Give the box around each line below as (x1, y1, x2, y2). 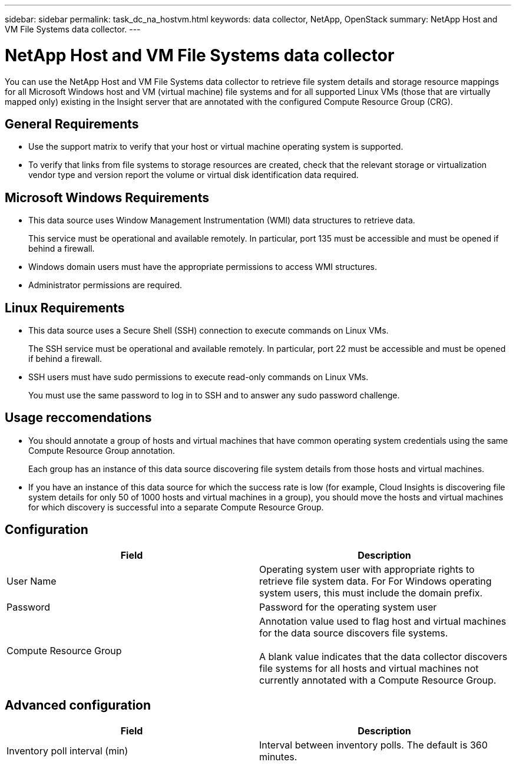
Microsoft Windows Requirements (5, 190, 209, 205)
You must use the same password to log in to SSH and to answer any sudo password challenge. (28, 390, 400, 401)
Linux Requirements (5, 300, 125, 315)
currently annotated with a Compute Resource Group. (259, 674, 497, 686)
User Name (6, 575, 57, 587)
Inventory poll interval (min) (6, 744, 128, 757)
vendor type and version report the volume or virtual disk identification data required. (28, 170, 359, 180)
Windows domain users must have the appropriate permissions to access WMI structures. (28, 262, 378, 272)
